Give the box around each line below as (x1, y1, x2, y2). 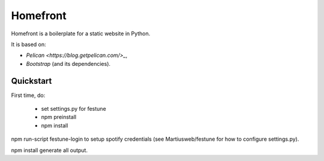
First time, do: (11, 92, 46, 99)
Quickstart (11, 75, 52, 86)
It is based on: (11, 41, 46, 48)
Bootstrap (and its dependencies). (26, 60, 111, 67)
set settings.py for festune (41, 105, 106, 113)
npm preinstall (41, 114, 77, 121)
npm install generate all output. (11, 147, 88, 154)
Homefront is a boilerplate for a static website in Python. (11, 30, 151, 37)
